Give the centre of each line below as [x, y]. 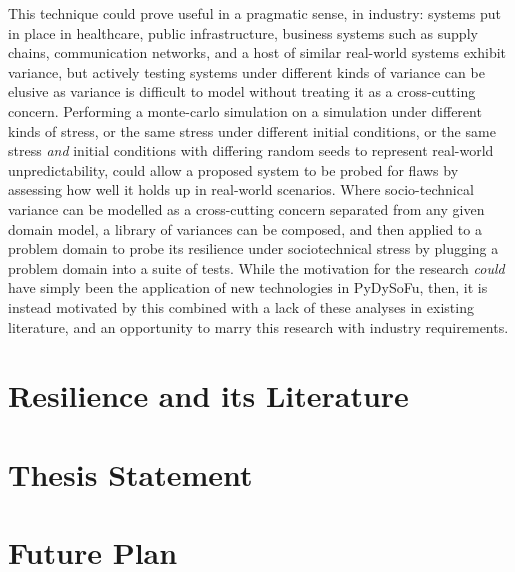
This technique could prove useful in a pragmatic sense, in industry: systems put [255, 13]
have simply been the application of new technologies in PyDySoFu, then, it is [248, 287]
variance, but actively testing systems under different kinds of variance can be [246, 71]
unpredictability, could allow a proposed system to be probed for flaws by [233, 169]
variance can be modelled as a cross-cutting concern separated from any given [246, 208]
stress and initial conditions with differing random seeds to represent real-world [251, 150]
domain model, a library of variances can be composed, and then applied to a [245, 228]
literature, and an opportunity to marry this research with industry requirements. [258, 326]
